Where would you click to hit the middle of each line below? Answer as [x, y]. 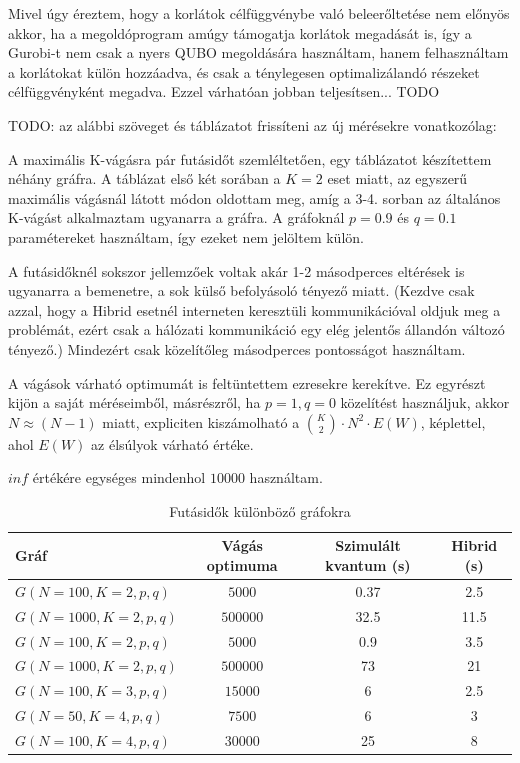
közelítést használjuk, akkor [425, 402]
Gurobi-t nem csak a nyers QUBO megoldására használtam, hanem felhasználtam [258, 52]
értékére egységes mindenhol [119, 477]
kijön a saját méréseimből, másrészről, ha [134, 402]
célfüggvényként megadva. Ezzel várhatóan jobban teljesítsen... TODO [224, 91]
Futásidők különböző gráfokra [260, 510]
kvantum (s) [368, 565]
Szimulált [368, 545]
